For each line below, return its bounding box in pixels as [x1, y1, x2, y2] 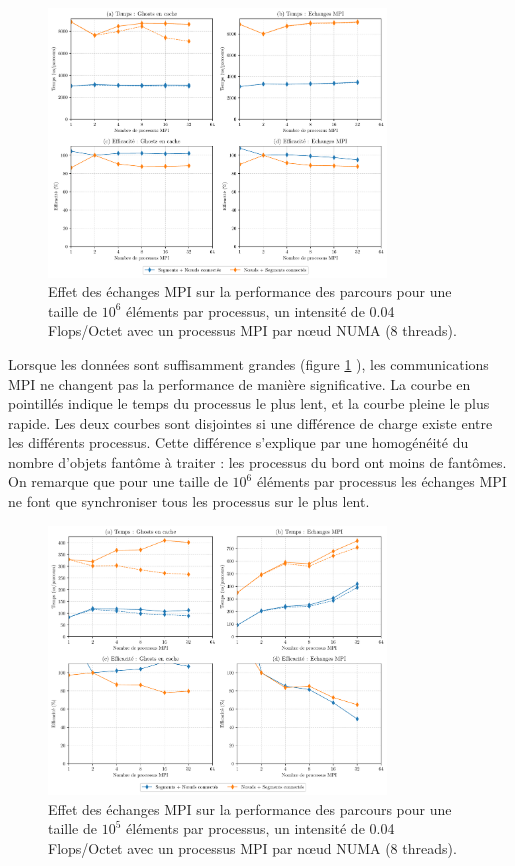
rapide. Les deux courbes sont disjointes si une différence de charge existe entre [8, 412, 493, 433]
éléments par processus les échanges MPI [256, 471, 507, 492]
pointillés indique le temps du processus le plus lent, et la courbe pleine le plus [8, 393, 490, 414]
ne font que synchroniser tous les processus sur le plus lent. [8, 491, 370, 512]
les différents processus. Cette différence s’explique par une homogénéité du [8, 432, 469, 453]
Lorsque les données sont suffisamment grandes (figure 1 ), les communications [8, 353, 489, 374]
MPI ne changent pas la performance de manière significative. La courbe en [8, 373, 471, 394]
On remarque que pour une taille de [8, 471, 228, 492]
